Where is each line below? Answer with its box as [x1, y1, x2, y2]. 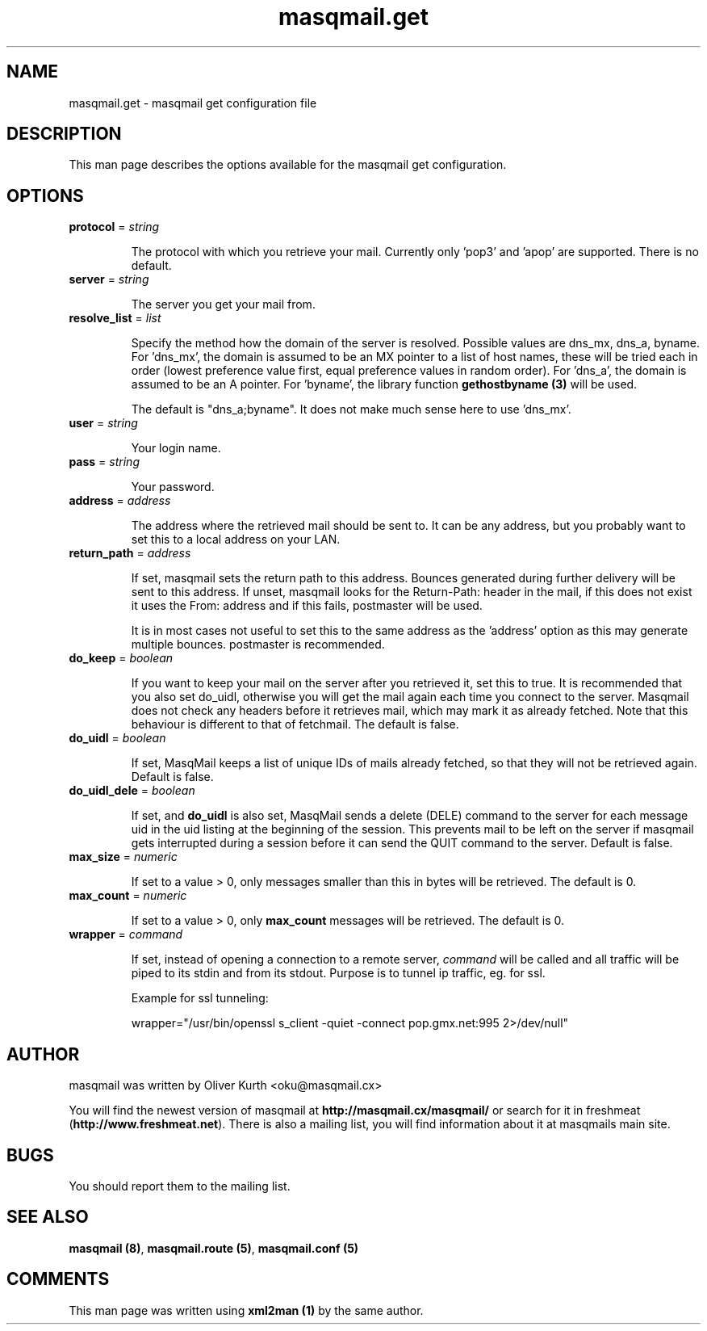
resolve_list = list [69, 311, 161, 325]
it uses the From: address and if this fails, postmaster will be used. [131, 598, 483, 613]
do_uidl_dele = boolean [69, 783, 195, 798]
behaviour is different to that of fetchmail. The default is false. [131, 717, 459, 732]
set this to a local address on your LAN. [131, 532, 341, 547]
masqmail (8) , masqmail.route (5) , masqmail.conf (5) [69, 1241, 359, 1255]
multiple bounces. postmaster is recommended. [131, 637, 385, 652]
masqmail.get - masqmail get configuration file [69, 95, 317, 110]
